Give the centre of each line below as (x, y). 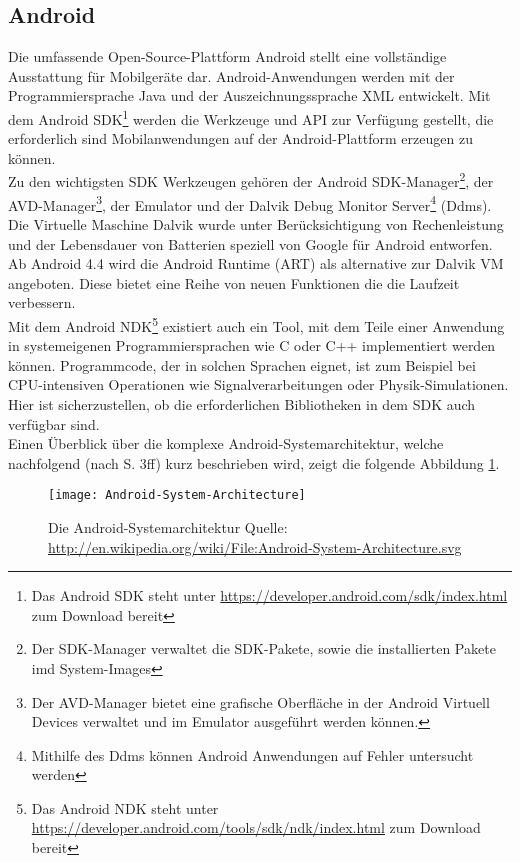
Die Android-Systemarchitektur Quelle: (168, 526)
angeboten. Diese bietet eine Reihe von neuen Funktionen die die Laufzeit (234, 282)
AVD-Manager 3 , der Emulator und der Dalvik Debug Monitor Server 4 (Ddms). (250, 203)
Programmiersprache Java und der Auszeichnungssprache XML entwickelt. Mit (249, 95)
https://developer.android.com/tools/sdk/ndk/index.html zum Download (256, 827)
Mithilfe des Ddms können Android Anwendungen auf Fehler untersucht (252, 754)
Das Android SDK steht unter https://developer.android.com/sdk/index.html (269, 595)
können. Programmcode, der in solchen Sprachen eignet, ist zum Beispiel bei (242, 364)
